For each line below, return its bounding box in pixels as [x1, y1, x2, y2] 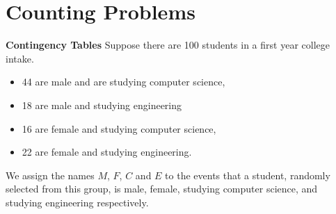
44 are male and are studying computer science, [22, 74, 225, 89]
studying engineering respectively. [6, 195, 149, 209]
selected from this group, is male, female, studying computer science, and [6, 181, 318, 196]
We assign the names [6, 167, 95, 182]
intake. [6, 51, 34, 65]
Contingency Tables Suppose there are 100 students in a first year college [6, 38, 330, 52]
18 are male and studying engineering [22, 97, 182, 112]
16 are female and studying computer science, [22, 121, 216, 135]
